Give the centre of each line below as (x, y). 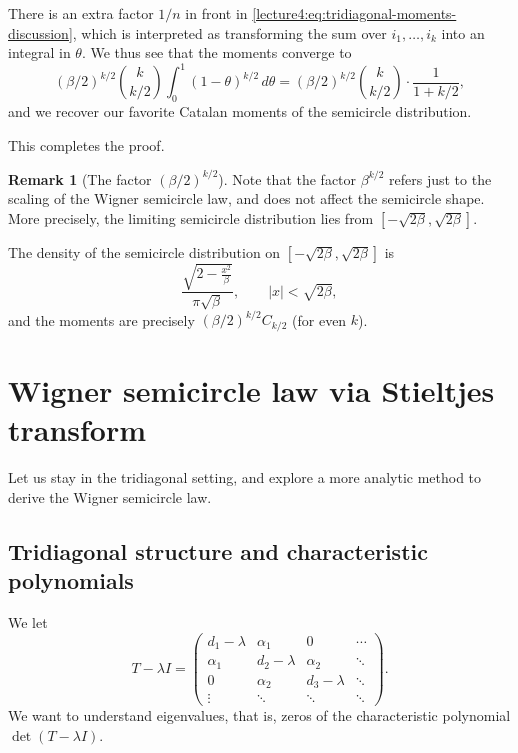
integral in (39, 52)
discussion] (40, 32)
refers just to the (440, 178)
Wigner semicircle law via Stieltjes (251, 390)
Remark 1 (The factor (80, 178)
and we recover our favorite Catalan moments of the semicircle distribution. (240, 111)
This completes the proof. (86, 144)
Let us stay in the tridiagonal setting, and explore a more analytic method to (245, 477)
